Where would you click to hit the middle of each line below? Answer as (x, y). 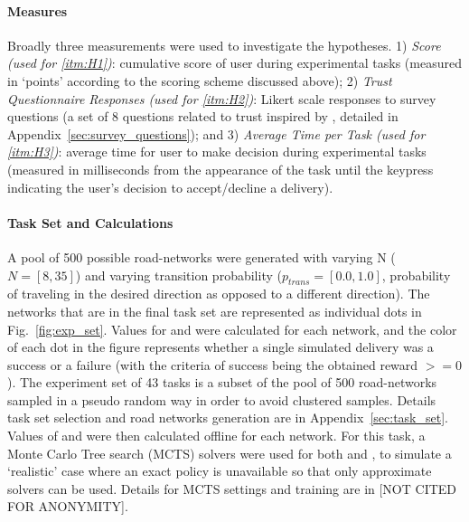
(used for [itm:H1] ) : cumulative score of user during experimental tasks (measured (234, 63)
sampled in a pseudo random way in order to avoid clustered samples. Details (222, 399)
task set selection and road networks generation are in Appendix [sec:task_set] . (228, 418)
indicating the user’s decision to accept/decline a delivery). (170, 187)
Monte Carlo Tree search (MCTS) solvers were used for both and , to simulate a (230, 453)
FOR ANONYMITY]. (68, 506)
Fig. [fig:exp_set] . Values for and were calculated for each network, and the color (232, 329)
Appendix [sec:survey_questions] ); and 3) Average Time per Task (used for (216, 133)
